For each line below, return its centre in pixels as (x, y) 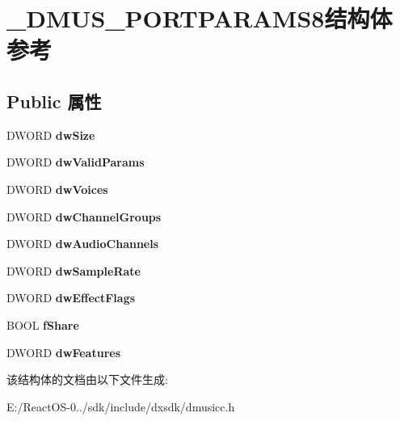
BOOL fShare (43, 324)
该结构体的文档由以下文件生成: (87, 379)
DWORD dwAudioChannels (83, 244)
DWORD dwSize (51, 135)
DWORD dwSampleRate (74, 270)
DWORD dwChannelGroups (84, 216)
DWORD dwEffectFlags (71, 298)
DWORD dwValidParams (76, 162)
